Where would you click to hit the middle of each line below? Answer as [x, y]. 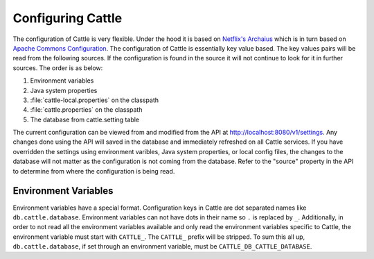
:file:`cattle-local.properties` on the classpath [95, 100]
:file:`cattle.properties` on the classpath [86, 110]
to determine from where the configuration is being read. [94, 171]
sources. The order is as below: [58, 68]
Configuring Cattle [68, 18]
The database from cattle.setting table [85, 119]
